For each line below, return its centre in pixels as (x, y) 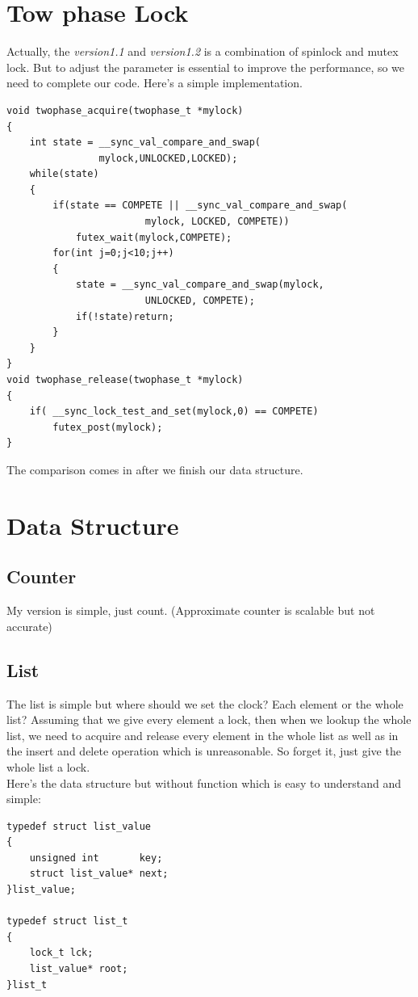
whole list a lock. (48, 766)
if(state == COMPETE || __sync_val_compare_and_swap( (200, 206)
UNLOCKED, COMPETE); (200, 301)
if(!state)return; (125, 316)
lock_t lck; (61, 953)
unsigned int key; (96, 858)
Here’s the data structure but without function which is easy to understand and (204, 782)
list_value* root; (79, 969)
